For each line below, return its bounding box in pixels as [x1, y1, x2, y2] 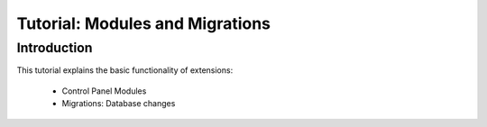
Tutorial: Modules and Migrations [16, 14, 271, 33]
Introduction [16, 40, 93, 56]
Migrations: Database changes [61, 98, 176, 109]
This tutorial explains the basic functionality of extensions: [16, 65, 234, 76]
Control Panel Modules [61, 86, 147, 96]
